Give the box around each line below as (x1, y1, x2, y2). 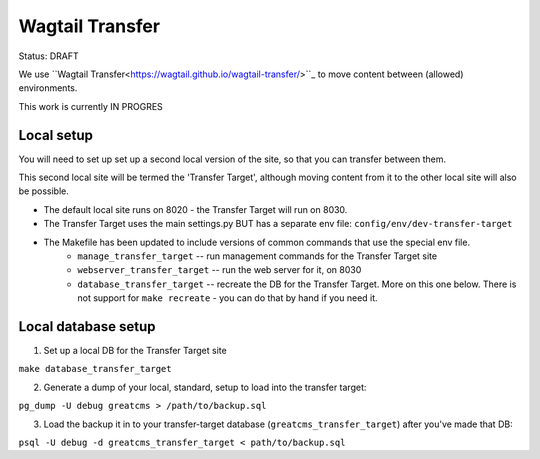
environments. (18, 82, 78, 94)
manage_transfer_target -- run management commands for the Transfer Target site (77, 250, 438, 262)
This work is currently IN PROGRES (18, 100, 164, 112)
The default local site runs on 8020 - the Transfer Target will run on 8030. (43, 203, 348, 215)
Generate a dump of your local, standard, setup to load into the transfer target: (43, 381, 367, 393)
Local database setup (18, 318, 156, 335)
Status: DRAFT (18, 50, 79, 62)
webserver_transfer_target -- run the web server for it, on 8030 (77, 264, 362, 276)
